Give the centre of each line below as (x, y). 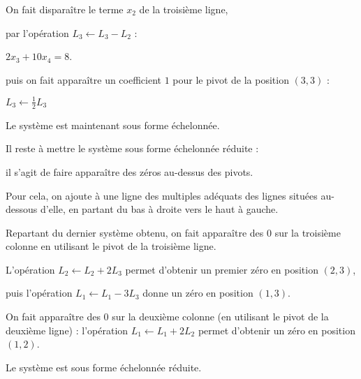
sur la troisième (308, 232)
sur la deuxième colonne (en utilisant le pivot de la (220, 317)
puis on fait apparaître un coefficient (84, 79)
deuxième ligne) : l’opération (67, 330)
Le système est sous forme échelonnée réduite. (104, 367)
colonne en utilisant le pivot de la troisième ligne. (111, 246)
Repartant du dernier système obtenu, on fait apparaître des (135, 232)
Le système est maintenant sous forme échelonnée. (113, 125)
